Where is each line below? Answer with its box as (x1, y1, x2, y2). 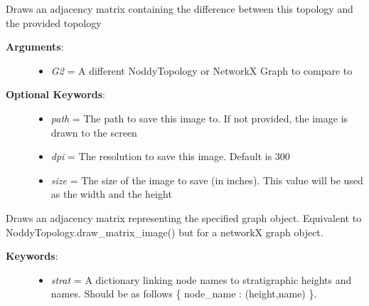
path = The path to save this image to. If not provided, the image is (50, 110, 348, 125)
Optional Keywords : (6, 87, 105, 102)
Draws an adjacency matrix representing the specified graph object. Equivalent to (6, 210, 362, 225)
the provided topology (6, 15, 102, 30)
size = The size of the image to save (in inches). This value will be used (50, 172, 363, 187)
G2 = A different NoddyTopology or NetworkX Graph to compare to (50, 63, 353, 78)
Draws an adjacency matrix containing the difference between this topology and (6, 1, 353, 16)
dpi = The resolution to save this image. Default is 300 (50, 149, 290, 164)
